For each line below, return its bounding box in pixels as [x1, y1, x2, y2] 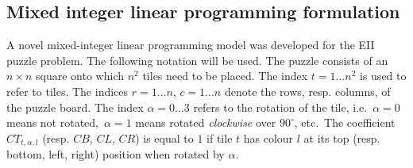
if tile [206, 129, 233, 146]
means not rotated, [6, 114, 99, 131]
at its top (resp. [303, 129, 380, 146]
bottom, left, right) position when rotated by [6, 146, 225, 162]
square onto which [36, 67, 124, 84]
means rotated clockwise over [135, 114, 276, 131]
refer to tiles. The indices [6, 82, 129, 99]
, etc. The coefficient [294, 114, 396, 131]
